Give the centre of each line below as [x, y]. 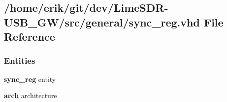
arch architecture [31, 95]
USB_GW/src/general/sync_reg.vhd [102, 22]
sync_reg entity [30, 79]
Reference [30, 37]
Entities [20, 61]
